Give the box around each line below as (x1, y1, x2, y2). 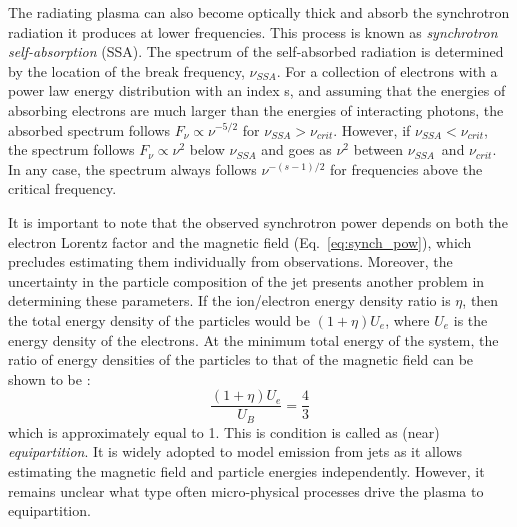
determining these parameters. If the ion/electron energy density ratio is (8, 290, 451, 311)
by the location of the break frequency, (8, 60, 245, 81)
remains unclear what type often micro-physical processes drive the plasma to (8, 480, 484, 501)
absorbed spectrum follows (8, 119, 171, 140)
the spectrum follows (8, 139, 135, 160)
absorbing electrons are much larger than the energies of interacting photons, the (8, 99, 504, 120)
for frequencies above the (329, 158, 483, 179)
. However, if (333, 119, 411, 140)
